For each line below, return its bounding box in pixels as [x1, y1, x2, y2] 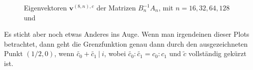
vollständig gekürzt [188, 48, 247, 59]
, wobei [104, 48, 126, 59]
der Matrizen [96, 2, 136, 12]
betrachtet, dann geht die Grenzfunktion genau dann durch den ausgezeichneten [4, 38, 248, 49]
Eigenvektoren [24, 2, 67, 12]
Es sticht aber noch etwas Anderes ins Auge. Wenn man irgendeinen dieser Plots [4, 29, 250, 39]
